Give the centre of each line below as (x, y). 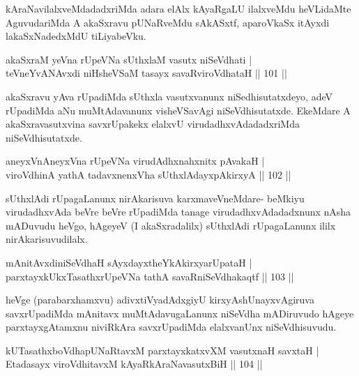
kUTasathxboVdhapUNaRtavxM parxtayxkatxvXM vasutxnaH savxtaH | (162, 350)
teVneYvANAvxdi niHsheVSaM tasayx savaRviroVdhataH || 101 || (146, 73)
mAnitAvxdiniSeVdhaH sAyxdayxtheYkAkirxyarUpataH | (129, 262)
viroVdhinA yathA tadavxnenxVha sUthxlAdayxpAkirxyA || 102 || (148, 174)
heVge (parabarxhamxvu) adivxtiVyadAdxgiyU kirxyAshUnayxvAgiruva (160, 300)
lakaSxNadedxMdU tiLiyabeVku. (76, 36)
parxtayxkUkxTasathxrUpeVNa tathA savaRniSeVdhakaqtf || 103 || (150, 276)
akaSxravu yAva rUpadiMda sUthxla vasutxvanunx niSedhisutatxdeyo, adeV (169, 96)
